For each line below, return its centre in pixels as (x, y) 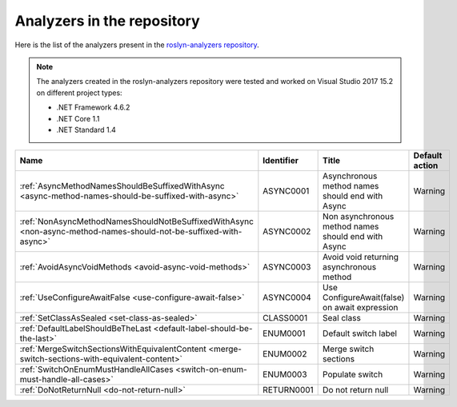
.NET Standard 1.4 (86, 130)
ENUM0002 (285, 354)
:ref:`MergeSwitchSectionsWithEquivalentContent (113, 349)
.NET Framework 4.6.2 (93, 107)
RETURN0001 (288, 390)
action (426, 166)
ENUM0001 (284, 333)
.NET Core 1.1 (78, 118)
